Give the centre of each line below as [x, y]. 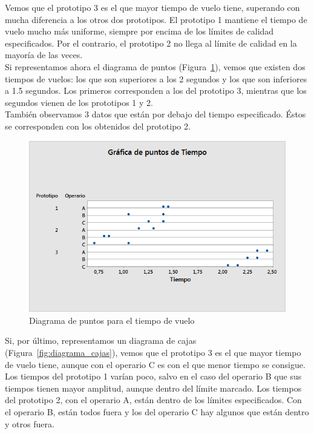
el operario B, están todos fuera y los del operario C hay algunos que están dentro [157, 411]
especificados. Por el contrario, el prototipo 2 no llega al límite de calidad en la [151, 43]
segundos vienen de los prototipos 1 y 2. [79, 102]
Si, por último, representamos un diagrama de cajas [101, 340]
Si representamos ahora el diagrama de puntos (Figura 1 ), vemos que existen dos [155, 66]
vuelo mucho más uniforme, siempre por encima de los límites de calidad [139, 31]
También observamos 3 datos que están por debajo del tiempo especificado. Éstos [155, 114]
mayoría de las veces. [44, 55]
